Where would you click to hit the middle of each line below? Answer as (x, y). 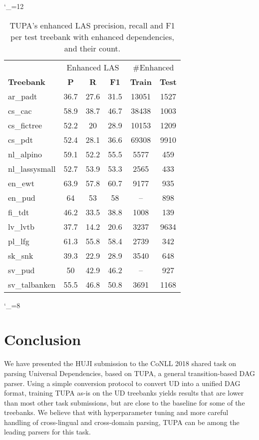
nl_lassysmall (32, 168)
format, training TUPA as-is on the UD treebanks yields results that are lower (124, 393)
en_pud (22, 197)
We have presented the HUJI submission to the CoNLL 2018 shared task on (120, 363)
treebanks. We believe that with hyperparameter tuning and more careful (116, 412)
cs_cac (20, 110)
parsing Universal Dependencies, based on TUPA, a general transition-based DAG (129, 373)
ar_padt (23, 96)
